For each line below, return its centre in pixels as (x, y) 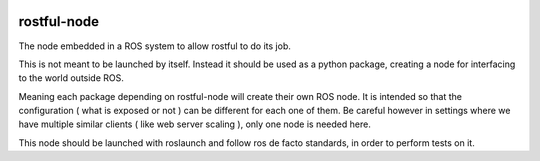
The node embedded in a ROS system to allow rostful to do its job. (155, 46)
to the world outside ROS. (71, 78)
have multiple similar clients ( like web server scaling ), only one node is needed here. (195, 124)
